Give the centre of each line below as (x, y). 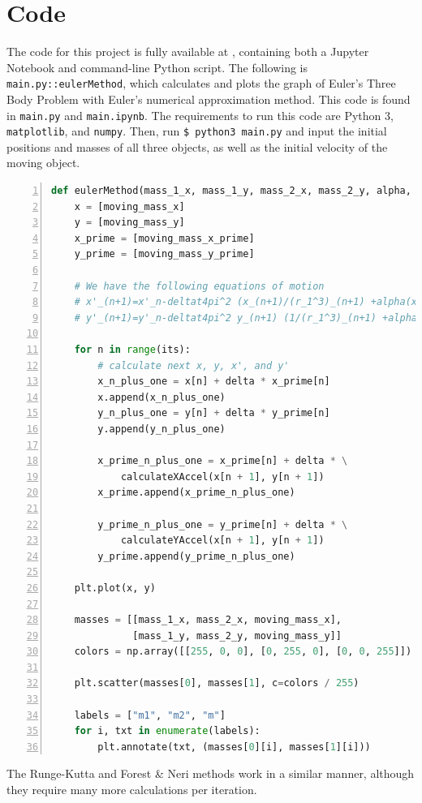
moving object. (43, 163)
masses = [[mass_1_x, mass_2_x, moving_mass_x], (208, 620)
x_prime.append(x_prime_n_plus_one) (196, 493)
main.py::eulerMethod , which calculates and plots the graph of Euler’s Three (201, 83)
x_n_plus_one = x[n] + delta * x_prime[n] (214, 382)
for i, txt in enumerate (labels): (167, 731)
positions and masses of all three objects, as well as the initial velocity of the (197, 146)
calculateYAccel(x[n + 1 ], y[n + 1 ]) (222, 541)
